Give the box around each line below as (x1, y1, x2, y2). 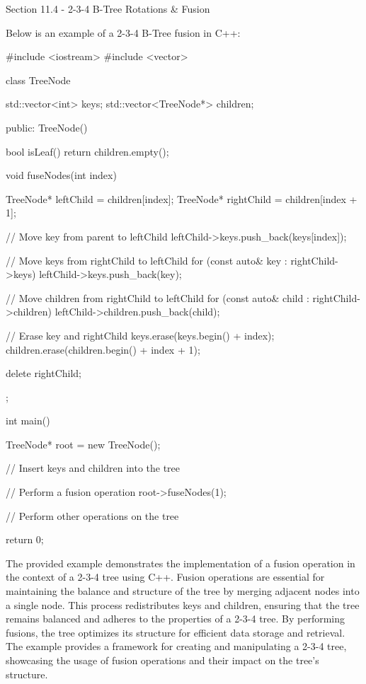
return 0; (6, 532, 44, 547)
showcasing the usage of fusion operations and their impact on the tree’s (6, 653, 319, 667)
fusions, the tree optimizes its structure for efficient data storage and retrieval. (6, 625, 345, 639)
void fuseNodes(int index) (6, 168, 117, 182)
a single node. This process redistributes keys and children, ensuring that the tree (6, 597, 360, 612)
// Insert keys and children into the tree (6, 460, 181, 475)
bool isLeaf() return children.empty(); (6, 144, 169, 158)
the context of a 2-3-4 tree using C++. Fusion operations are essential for (6, 569, 325, 584)
